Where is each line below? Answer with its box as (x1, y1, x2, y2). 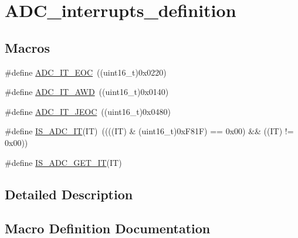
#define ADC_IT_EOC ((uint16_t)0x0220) (5, 66, 167, 78)
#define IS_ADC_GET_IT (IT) (5, 156, 122, 168)
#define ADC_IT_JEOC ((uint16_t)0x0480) (5, 105, 171, 117)
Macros (5, 38, 50, 56)
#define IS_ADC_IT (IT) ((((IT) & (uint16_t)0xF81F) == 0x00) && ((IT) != (5, 125, 294, 137)
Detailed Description (5, 185, 133, 203)
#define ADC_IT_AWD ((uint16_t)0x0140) (5, 86, 169, 98)
